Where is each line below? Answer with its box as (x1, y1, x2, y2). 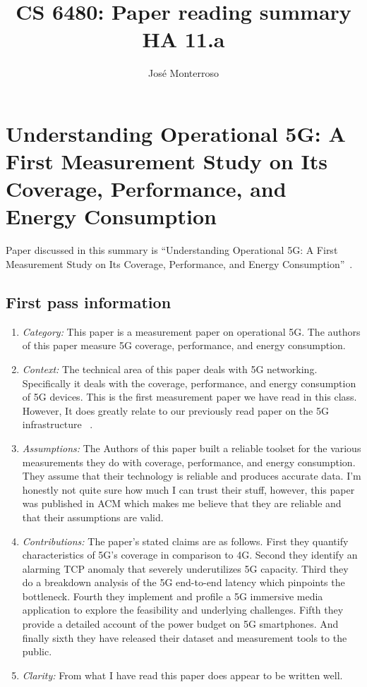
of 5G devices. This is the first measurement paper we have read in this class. (22, 389, 357, 404)
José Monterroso (148, 66, 219, 80)
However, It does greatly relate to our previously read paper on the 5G (22, 403, 329, 418)
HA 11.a (142, 25, 225, 54)
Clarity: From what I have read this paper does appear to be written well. (22, 667, 343, 682)
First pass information (6, 291, 172, 312)
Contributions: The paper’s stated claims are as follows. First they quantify (22, 533, 349, 548)
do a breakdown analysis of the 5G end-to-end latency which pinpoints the (22, 575, 345, 590)
